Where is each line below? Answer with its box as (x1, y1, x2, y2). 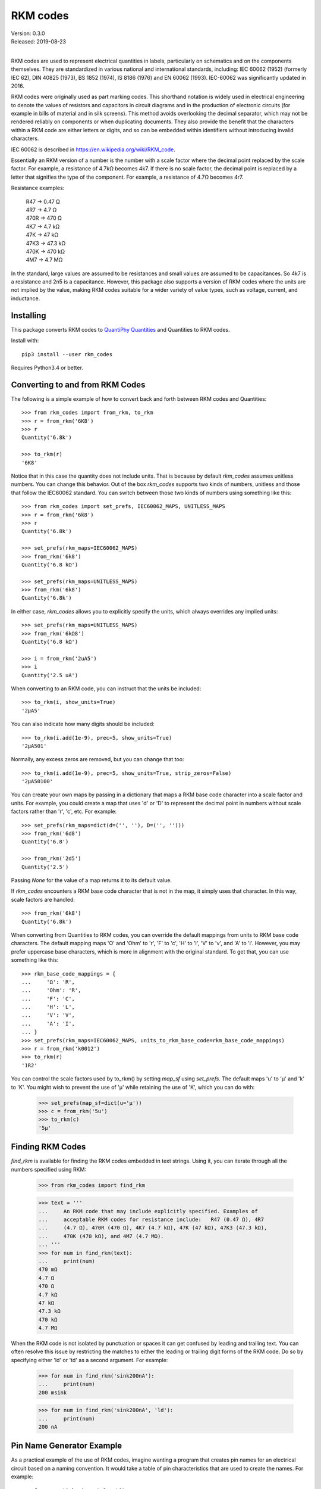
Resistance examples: (11, 185, 65, 192)
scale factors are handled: (11, 896, 75, 903)
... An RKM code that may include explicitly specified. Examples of (38, 1208, 258, 1214)
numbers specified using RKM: (11, 1166, 86, 1173)
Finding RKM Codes (11, 1142, 86, 1152)
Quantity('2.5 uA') (21, 672, 78, 678)
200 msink (38, 1389, 67, 1396)
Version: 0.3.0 (11, 30, 45, 37)
